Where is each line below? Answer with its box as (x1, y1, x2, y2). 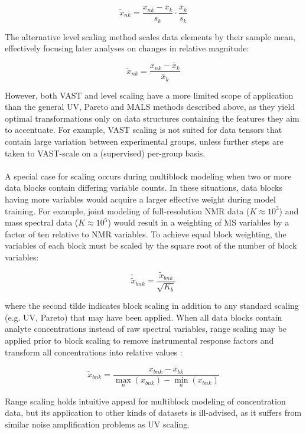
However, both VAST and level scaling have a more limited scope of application (5, 89, 294, 101)
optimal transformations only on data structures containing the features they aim (5, 112, 300, 124)
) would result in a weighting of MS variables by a (108, 216, 289, 229)
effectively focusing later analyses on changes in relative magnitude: (5, 42, 249, 54)
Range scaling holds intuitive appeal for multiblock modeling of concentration (5, 394, 286, 407)
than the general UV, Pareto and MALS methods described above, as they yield (5, 100, 295, 113)
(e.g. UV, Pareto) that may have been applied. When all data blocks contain (5, 311, 282, 323)
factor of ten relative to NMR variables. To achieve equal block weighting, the (5, 227, 287, 240)
